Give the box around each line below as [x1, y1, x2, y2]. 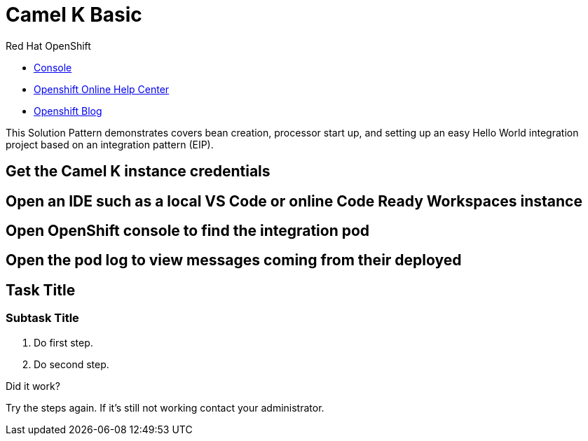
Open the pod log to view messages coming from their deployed [6, 251, 462, 269]
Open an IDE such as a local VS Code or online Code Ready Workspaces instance [6, 192, 582, 210]
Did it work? [6, 379, 60, 392]
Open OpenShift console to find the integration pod [6, 222, 370, 240]
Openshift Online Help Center [34, 83, 170, 95]
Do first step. [34, 336, 93, 349]
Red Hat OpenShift [6, 39, 91, 52]
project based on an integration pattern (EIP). [6, 138, 214, 150]
